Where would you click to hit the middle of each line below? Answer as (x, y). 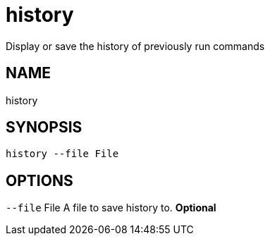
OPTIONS (39, 180)
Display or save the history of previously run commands (135, 46)
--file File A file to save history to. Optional (111, 208)
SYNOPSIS (44, 128)
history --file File (62, 154)
